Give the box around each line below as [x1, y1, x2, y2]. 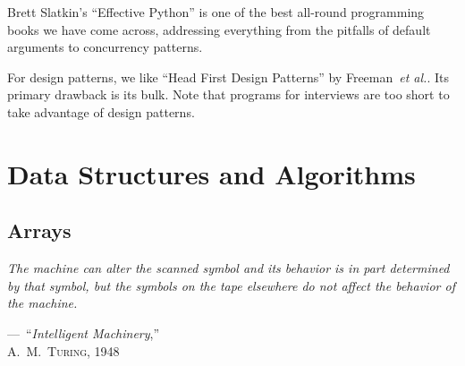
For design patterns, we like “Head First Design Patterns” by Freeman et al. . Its [7, 67, 449, 86]
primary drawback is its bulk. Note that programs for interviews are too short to [7, 85, 450, 104]
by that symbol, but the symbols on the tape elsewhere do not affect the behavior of [7, 276, 455, 294]
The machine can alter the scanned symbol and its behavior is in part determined [7, 259, 450, 277]
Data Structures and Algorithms [7, 155, 416, 192]
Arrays [7, 217, 72, 244]
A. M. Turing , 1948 [7, 341, 120, 360]
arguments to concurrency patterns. [7, 38, 203, 56]
